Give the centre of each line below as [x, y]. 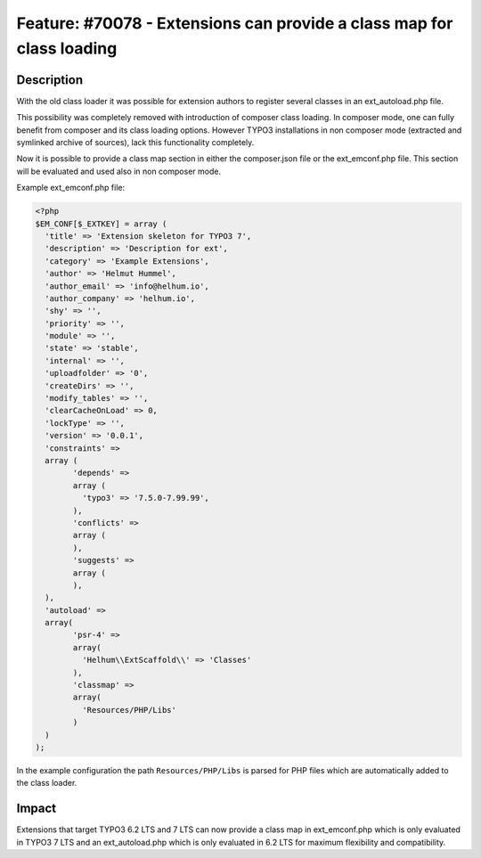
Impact [37, 809]
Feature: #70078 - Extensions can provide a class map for [235, 23]
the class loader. [47, 783]
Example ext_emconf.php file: [71, 188]
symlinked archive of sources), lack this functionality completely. [135, 143]
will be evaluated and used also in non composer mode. [119, 171]
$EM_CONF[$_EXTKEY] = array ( [101, 224]
